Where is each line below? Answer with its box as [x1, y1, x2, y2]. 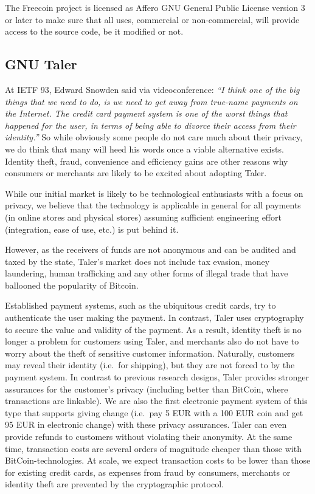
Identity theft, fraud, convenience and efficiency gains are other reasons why [5, 154, 288, 167]
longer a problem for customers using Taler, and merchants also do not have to [5, 335, 299, 348]
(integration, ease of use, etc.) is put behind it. [5, 222, 179, 235]
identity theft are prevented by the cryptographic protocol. [5, 478, 224, 490]
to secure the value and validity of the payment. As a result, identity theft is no [5, 323, 302, 335]
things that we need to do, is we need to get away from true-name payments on [5, 95, 298, 108]
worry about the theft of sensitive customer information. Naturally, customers [5, 346, 295, 359]
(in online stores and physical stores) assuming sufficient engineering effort [5, 210, 282, 223]
